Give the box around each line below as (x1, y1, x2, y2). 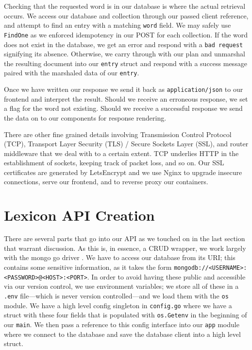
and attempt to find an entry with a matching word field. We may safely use (4, 20, 231, 30)
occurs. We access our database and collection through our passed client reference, (4, 10, 249, 20)
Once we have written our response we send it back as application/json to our (4, 84, 243, 94)
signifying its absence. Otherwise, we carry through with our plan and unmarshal (4, 49, 245, 59)
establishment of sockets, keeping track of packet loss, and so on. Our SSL (4, 157, 224, 168)
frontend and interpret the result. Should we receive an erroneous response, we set (4, 93, 248, 104)
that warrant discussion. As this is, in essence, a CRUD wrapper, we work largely (4, 243, 246, 253)
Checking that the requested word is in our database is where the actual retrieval (4, 1, 246, 11)
